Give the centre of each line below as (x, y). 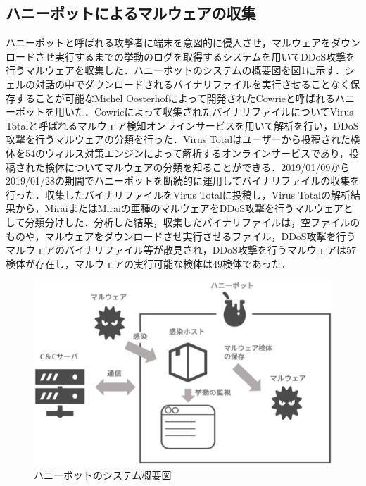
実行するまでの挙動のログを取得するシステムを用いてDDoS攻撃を (205, 56)
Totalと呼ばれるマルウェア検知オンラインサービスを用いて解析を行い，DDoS (182, 125)
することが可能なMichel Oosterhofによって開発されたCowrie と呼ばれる (175, 98)
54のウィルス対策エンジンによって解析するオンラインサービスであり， (187, 152)
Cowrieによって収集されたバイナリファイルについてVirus (223, 112)
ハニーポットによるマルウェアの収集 (131, 13)
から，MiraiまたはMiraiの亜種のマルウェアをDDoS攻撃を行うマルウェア (179, 208)
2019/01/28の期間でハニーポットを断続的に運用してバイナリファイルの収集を (183, 181)
